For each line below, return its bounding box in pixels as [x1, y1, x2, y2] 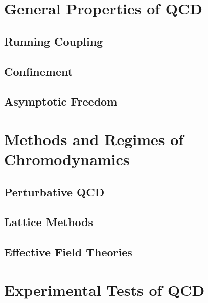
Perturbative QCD [4, 184, 105, 199]
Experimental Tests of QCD [4, 279, 205, 300]
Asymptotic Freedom [4, 93, 118, 109]
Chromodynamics [4, 149, 130, 170]
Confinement [4, 63, 73, 79]
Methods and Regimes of [4, 128, 184, 149]
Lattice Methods [4, 214, 94, 230]
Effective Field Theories [4, 244, 132, 260]
